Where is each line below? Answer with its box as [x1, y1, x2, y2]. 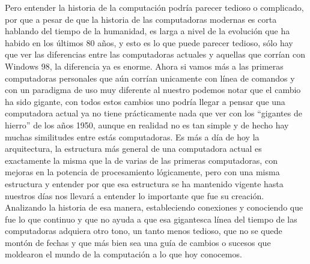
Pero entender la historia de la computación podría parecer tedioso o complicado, [5, 1, 304, 13]
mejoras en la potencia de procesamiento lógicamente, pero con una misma [5, 166, 280, 178]
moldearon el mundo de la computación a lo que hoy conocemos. [5, 248, 242, 260]
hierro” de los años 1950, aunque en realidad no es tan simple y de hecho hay [5, 118, 289, 131]
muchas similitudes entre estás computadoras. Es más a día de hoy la [5, 130, 260, 143]
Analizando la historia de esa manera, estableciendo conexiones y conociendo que [5, 201, 303, 214]
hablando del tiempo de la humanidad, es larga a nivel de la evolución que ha [5, 25, 290, 37]
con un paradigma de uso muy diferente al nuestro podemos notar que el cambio [5, 83, 301, 96]
